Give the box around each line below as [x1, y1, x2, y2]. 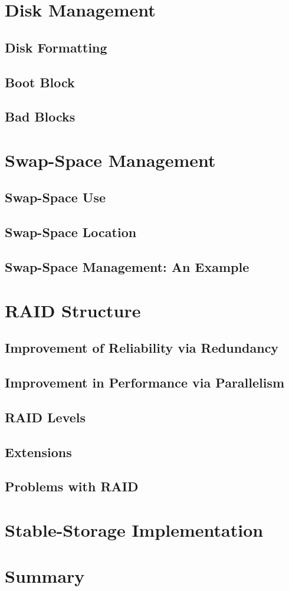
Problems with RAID [5, 477, 139, 495]
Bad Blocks [5, 107, 75, 126]
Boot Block [5, 73, 75, 91]
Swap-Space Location [5, 223, 137, 241]
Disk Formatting [5, 38, 107, 56]
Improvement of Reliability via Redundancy [5, 339, 279, 357]
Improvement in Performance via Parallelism [5, 373, 285, 391]
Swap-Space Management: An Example [5, 258, 249, 276]
